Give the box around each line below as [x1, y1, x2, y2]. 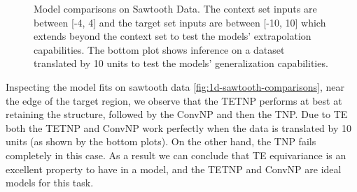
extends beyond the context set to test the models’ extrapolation [34, 29, 311, 43]
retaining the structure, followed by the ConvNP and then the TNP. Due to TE [6, 107, 348, 121]
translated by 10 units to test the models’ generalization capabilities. [34, 56, 328, 71]
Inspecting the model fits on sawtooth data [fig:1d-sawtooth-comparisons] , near [6, 79, 344, 94]
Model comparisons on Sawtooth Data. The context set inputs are [34, 1, 317, 15]
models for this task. [6, 175, 94, 190]
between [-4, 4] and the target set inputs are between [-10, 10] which [34, 15, 326, 29]
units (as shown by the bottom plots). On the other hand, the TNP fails [6, 134, 316, 149]
